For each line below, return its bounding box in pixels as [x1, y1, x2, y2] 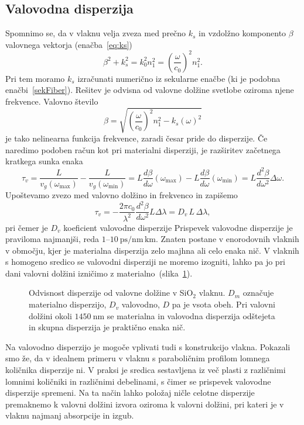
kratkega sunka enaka [5, 155, 83, 167]
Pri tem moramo [5, 72, 65, 84]
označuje [242, 286, 274, 299]
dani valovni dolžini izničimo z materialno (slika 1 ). [5, 267, 193, 279]
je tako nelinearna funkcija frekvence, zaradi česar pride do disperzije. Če [5, 132, 268, 144]
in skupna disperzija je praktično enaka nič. [29, 321, 186, 333]
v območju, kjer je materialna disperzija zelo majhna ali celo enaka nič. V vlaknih [5, 244, 299, 256]
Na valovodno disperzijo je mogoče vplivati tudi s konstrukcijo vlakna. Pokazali [5, 340, 291, 353]
